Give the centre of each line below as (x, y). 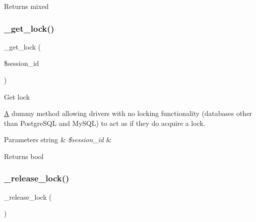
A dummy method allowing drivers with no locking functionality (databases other (128, 113)
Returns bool (24, 156)
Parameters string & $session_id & (58, 139)
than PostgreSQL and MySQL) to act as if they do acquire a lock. (105, 123)
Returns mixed (27, 6)
